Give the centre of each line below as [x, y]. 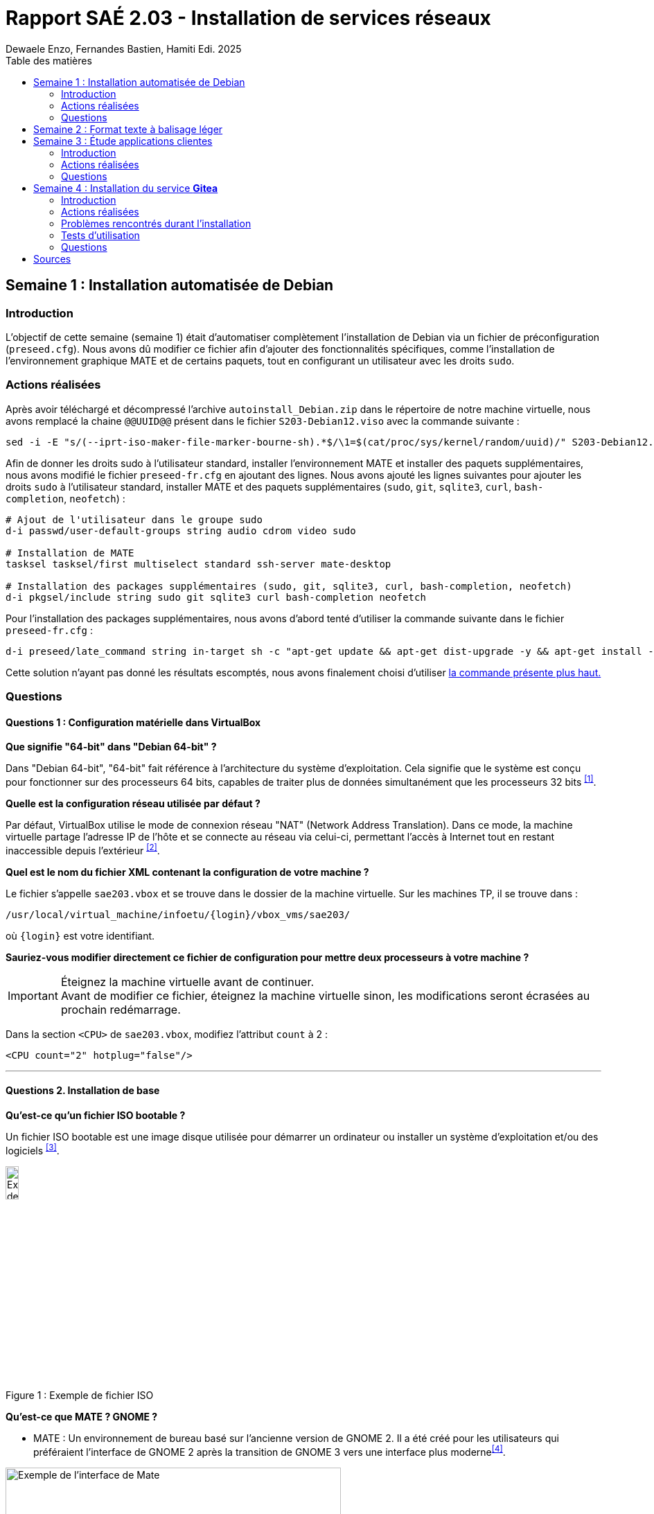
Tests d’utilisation [100, 235]
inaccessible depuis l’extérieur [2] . [83, 849]
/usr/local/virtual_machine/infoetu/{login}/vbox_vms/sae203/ [178, 914]
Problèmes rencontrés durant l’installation [156, 223]
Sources [52, 258]
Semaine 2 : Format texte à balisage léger [128, 129]
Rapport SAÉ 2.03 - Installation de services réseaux [248, 18]
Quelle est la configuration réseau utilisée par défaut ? [133, 803]
